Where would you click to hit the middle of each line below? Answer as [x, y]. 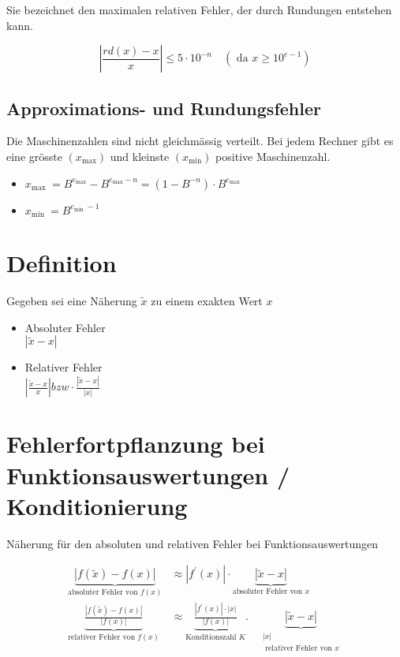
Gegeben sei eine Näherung [72, 301]
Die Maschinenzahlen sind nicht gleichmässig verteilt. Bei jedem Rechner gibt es [200, 141]
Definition [62, 263]
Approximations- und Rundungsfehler [164, 108]
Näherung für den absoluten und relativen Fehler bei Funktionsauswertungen [193, 543]
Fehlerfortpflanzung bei [136, 444]
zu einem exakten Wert [207, 301]
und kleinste [140, 156]
